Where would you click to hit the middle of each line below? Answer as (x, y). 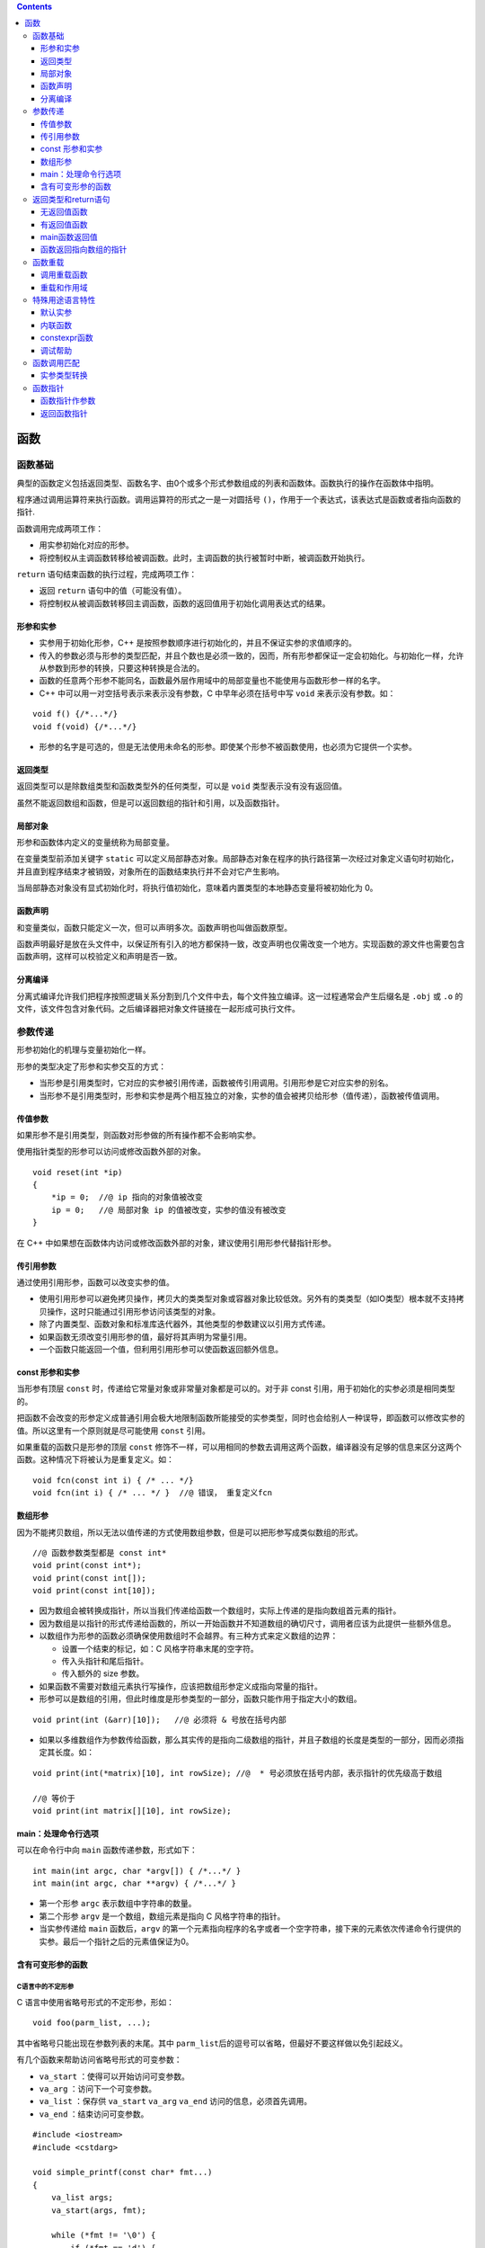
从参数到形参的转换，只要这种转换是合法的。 (122, 668)
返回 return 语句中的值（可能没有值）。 (113, 591)
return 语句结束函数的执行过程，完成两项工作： (107, 574)
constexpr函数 (67, 338)
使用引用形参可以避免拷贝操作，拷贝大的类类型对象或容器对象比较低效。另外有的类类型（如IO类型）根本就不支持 (248, 1298)
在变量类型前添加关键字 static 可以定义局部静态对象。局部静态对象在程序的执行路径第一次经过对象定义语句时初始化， (238, 859)
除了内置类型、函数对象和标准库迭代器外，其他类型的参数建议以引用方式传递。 (185, 1324)
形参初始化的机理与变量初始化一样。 (84, 1050)
